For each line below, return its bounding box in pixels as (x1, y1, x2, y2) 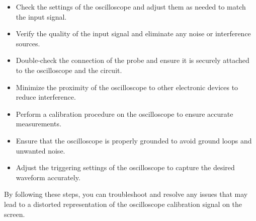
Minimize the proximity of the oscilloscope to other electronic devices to (16, 82, 238, 92)
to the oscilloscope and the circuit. (16, 64, 122, 75)
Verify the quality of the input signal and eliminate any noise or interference (16, 28, 251, 39)
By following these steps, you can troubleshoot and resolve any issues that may (4, 189, 248, 199)
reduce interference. (16, 92, 76, 102)
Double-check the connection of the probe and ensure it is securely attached (16, 55, 249, 65)
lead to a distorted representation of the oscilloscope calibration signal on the (4, 198, 242, 209)
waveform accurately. (16, 172, 80, 182)
